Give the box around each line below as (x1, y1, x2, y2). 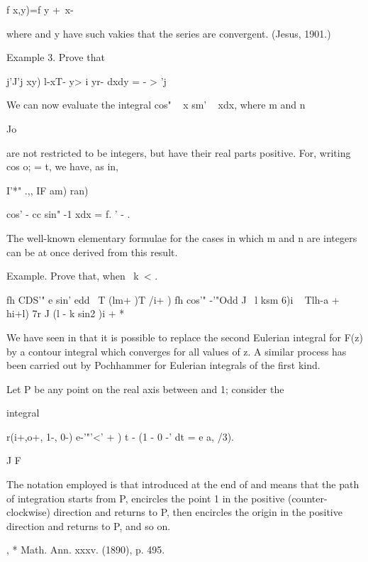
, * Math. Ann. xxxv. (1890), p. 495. (6, 542, 165, 557)
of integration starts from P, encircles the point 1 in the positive (6, 490, 285, 505)
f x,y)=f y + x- (6, 2, 74, 16)
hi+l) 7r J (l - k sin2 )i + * (6, 306, 125, 321)
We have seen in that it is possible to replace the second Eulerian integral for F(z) (6, 329, 363, 344)
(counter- (287, 490, 328, 505)
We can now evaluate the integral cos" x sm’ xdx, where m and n (6, 97, 306, 112)
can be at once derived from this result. (6, 244, 178, 259)
